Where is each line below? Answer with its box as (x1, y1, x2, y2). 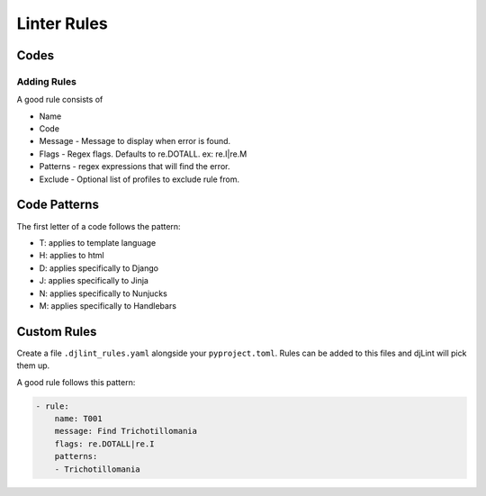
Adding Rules (16, 75, 76, 87)
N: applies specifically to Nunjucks (39, 288, 168, 299)
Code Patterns (16, 197, 99, 212)
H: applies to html (39, 250, 104, 261)
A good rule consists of (16, 95, 103, 105)
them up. (16, 360, 50, 371)
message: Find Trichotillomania (54, 426, 198, 437)
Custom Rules (16, 324, 97, 339)
